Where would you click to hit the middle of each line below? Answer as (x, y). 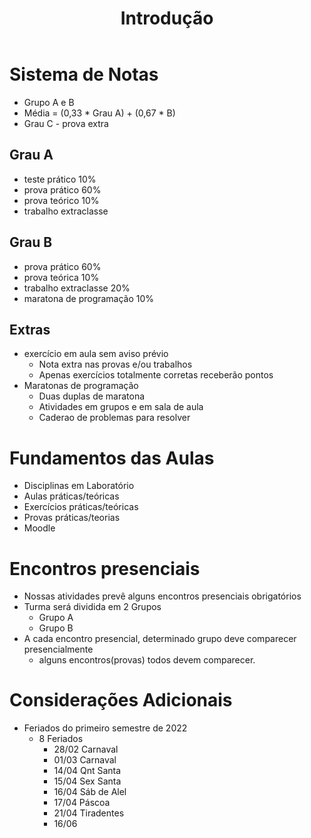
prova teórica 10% (61, 277)
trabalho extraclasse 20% (77, 288)
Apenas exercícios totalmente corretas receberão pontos (156, 375)
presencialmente (58, 649)
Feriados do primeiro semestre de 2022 (105, 728)
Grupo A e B (49, 102)
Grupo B (56, 628)
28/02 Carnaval (86, 749)
